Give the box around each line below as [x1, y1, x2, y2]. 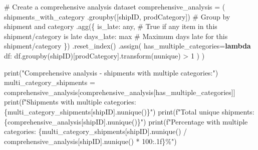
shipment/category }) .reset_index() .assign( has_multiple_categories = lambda [4, 40, 251, 51]
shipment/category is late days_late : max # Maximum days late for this [4, 30, 228, 41]
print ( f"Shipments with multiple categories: [4, 96, 136, 107]
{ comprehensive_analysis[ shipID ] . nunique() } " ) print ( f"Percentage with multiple [4, 116, 248, 126]
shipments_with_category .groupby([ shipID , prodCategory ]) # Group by [4, 11, 230, 21]
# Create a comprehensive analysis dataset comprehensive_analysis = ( [4, 1, 225, 11]
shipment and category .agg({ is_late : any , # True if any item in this [4, 21, 217, 31]
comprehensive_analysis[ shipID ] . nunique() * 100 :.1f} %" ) [4, 135, 177, 146]
